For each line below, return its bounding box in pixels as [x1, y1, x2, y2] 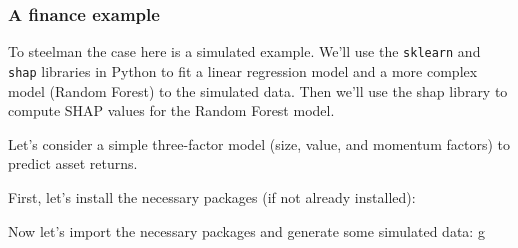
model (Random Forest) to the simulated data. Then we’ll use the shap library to [8, 80, 508, 101]
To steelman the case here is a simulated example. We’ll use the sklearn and [8, 41, 481, 62]
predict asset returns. [8, 153, 138, 174]
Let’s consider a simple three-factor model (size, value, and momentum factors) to [8, 133, 510, 154]
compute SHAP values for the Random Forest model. [8, 100, 335, 121]
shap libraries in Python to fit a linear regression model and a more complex [8, 60, 478, 81]
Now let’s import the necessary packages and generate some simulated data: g [8, 220, 485, 241]
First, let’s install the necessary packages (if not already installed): [8, 186, 416, 207]
